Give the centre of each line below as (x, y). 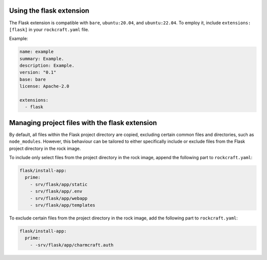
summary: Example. (42, 59)
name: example (37, 52)
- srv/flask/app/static (59, 184)
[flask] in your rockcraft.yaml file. (49, 29)
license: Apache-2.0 (44, 86)
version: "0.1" (38, 72)
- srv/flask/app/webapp (59, 198)
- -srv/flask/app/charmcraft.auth (72, 245)
